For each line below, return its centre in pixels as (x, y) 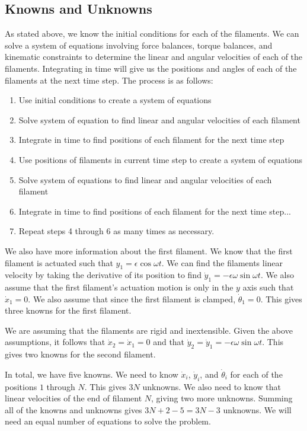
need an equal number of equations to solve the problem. (108, 421)
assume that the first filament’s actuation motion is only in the (119, 287)
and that (169, 342)
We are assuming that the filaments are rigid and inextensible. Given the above (149, 330)
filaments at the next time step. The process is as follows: (109, 80)
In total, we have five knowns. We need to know (92, 374)
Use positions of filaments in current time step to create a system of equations (161, 159)
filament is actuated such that (59, 262)
